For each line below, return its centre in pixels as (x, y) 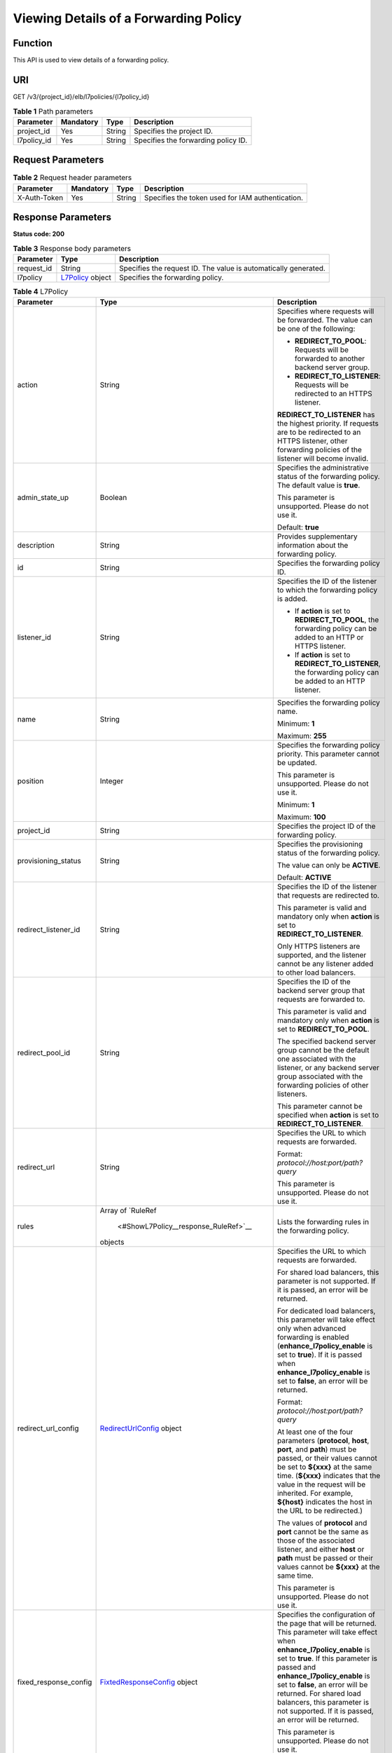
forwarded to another (330, 359)
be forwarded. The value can (324, 320)
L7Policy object (86, 277)
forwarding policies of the (319, 450)
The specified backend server (327, 1041)
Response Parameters (62, 217)
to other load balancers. (316, 973)
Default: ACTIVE (304, 878)
